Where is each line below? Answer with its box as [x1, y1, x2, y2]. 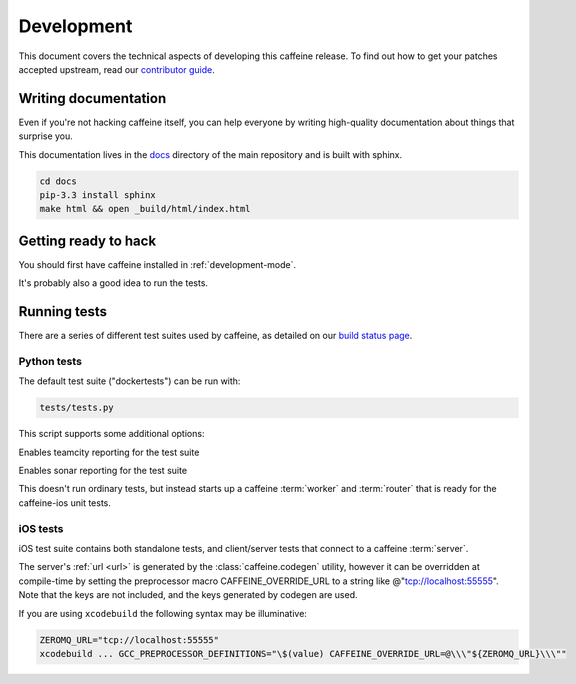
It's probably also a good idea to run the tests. [18, 277, 209, 289]
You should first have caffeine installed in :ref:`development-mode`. [18, 258, 297, 270]
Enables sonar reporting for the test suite [18, 465, 188, 477]
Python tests [18, 354, 82, 368]
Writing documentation [18, 90, 167, 107]
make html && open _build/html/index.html [39, 203, 251, 215]
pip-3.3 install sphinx [39, 190, 157, 200]
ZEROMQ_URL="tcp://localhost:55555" [39, 634, 220, 645]
